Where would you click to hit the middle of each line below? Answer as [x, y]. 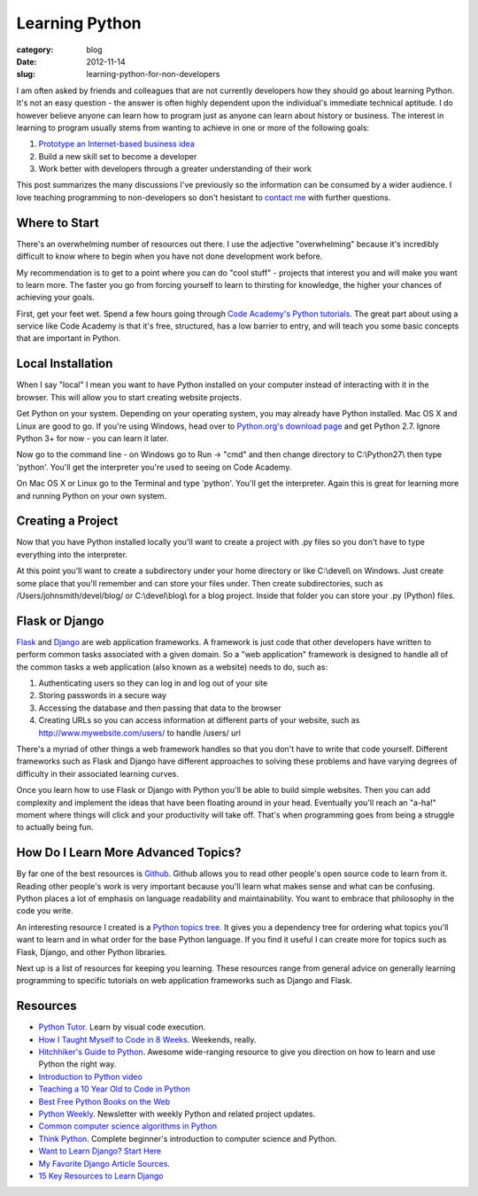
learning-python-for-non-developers [153, 74]
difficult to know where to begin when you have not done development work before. [170, 256]
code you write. [45, 911]
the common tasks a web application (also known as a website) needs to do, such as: [172, 667]
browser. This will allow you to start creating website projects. [129, 397]
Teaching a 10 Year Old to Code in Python [114, 1089]
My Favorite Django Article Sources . [104, 1163]
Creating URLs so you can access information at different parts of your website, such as [199, 720]
